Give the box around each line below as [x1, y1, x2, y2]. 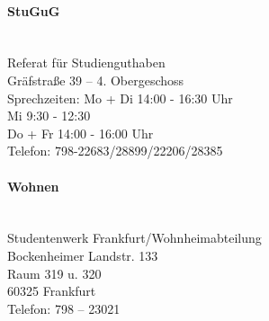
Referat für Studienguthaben [7, 53, 166, 72]
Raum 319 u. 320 [7, 263, 102, 282]
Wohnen [7, 176, 59, 195]
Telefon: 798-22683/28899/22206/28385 [7, 141, 223, 160]
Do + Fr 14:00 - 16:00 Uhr [7, 123, 154, 142]
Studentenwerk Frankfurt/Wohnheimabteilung [7, 228, 262, 247]
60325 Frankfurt [7, 281, 96, 300]
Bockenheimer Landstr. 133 [7, 245, 158, 264]
